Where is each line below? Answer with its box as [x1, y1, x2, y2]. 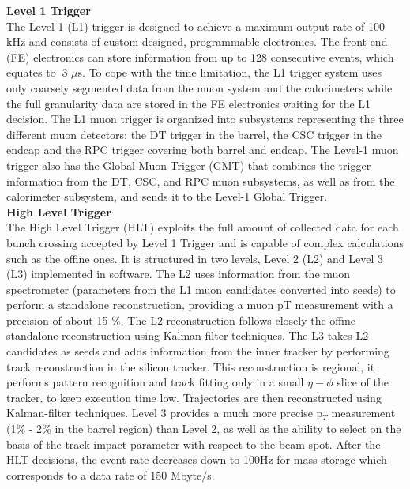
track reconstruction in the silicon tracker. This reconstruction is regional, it [6, 358, 375, 374]
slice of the [337, 374, 389, 390]
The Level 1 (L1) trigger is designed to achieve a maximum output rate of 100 [6, 17, 385, 34]
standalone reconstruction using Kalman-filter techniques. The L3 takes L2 [6, 327, 369, 344]
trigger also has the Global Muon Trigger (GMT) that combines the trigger [6, 156, 371, 173]
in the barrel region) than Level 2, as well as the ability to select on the [55, 420, 401, 437]
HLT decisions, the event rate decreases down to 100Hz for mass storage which [6, 451, 387, 468]
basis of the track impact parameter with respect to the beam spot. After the [6, 435, 381, 452]
